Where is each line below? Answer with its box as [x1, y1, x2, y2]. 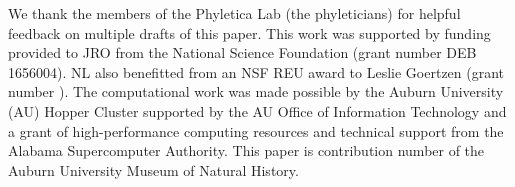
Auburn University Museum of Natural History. [8, 159, 299, 180]
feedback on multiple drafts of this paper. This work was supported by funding [8, 22, 491, 43]
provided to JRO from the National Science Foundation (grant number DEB [8, 42, 477, 63]
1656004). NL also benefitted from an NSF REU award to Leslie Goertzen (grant [8, 61, 505, 82]
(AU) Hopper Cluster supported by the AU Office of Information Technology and [8, 100, 507, 121]
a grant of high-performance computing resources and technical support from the [8, 120, 504, 141]
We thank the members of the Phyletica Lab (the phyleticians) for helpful [8, 3, 461, 23]
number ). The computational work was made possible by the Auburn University [8, 81, 504, 102]
